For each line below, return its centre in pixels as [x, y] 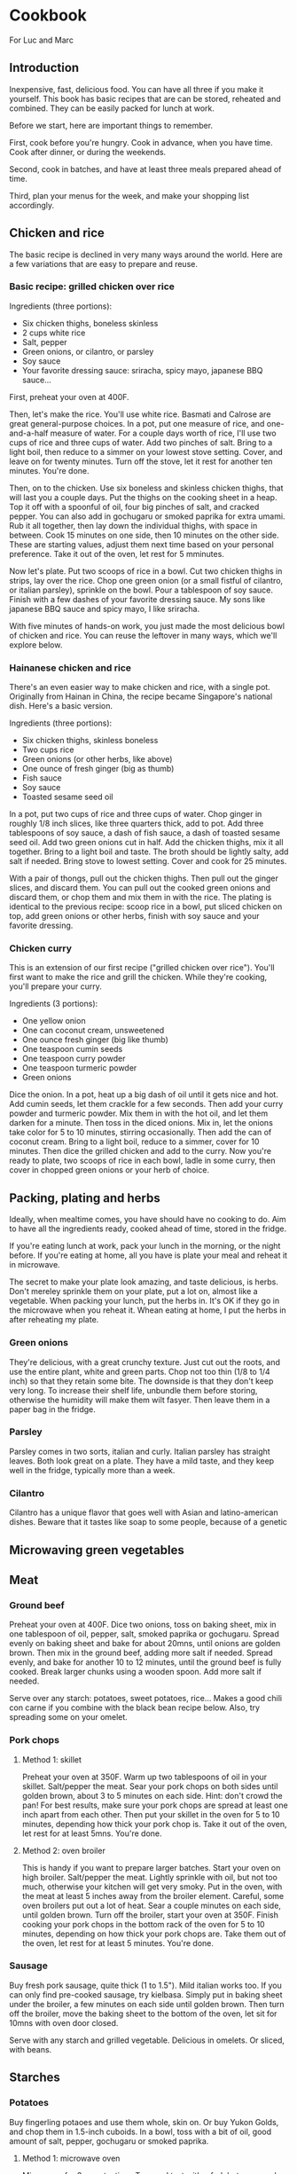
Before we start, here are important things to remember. [111, 125]
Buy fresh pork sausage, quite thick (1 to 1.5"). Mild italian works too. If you [145, 1985]
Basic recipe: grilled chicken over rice [92, 286]
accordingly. [32, 205]
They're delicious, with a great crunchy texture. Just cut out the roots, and [145, 1362]
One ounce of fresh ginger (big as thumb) [98, 769]
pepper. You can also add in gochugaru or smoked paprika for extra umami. [147, 516]
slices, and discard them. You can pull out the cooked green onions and [140, 888]
